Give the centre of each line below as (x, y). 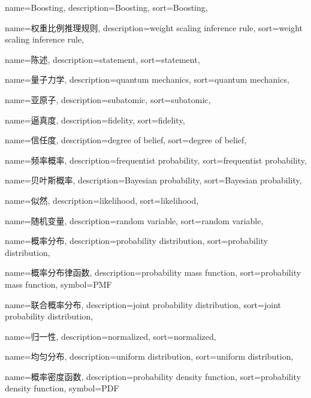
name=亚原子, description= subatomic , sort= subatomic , (108, 99)
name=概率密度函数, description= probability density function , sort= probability (153, 376)
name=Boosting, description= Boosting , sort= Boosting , (106, 7)
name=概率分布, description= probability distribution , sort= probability (137, 241)
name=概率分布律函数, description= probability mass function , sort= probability (153, 272)
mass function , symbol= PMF (58, 284)
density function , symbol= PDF (62, 388)
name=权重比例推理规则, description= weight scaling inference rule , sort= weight (154, 27)
